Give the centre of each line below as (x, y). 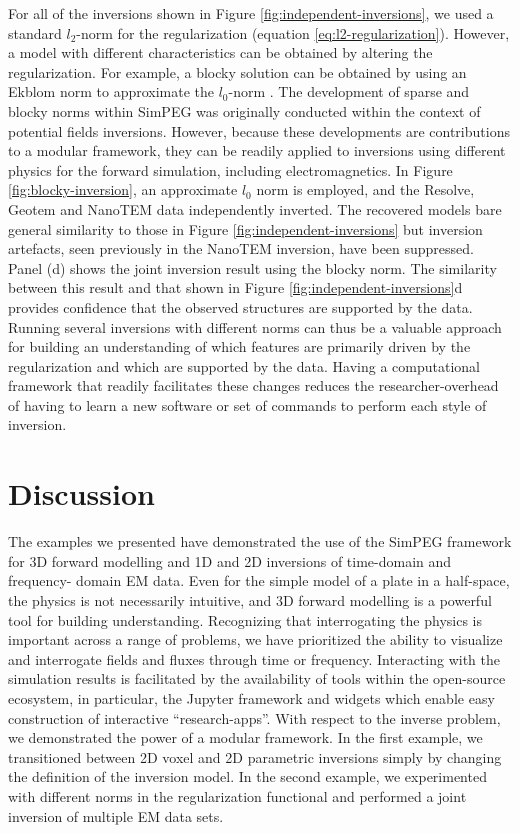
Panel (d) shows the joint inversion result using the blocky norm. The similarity (252, 267)
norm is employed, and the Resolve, (365, 189)
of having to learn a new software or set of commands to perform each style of (247, 404)
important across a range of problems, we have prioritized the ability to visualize (255, 639)
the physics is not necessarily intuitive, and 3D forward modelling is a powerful (250, 599)
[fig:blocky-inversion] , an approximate (123, 189)
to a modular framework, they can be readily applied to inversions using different (257, 150)
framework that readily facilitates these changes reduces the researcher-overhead (253, 385)
